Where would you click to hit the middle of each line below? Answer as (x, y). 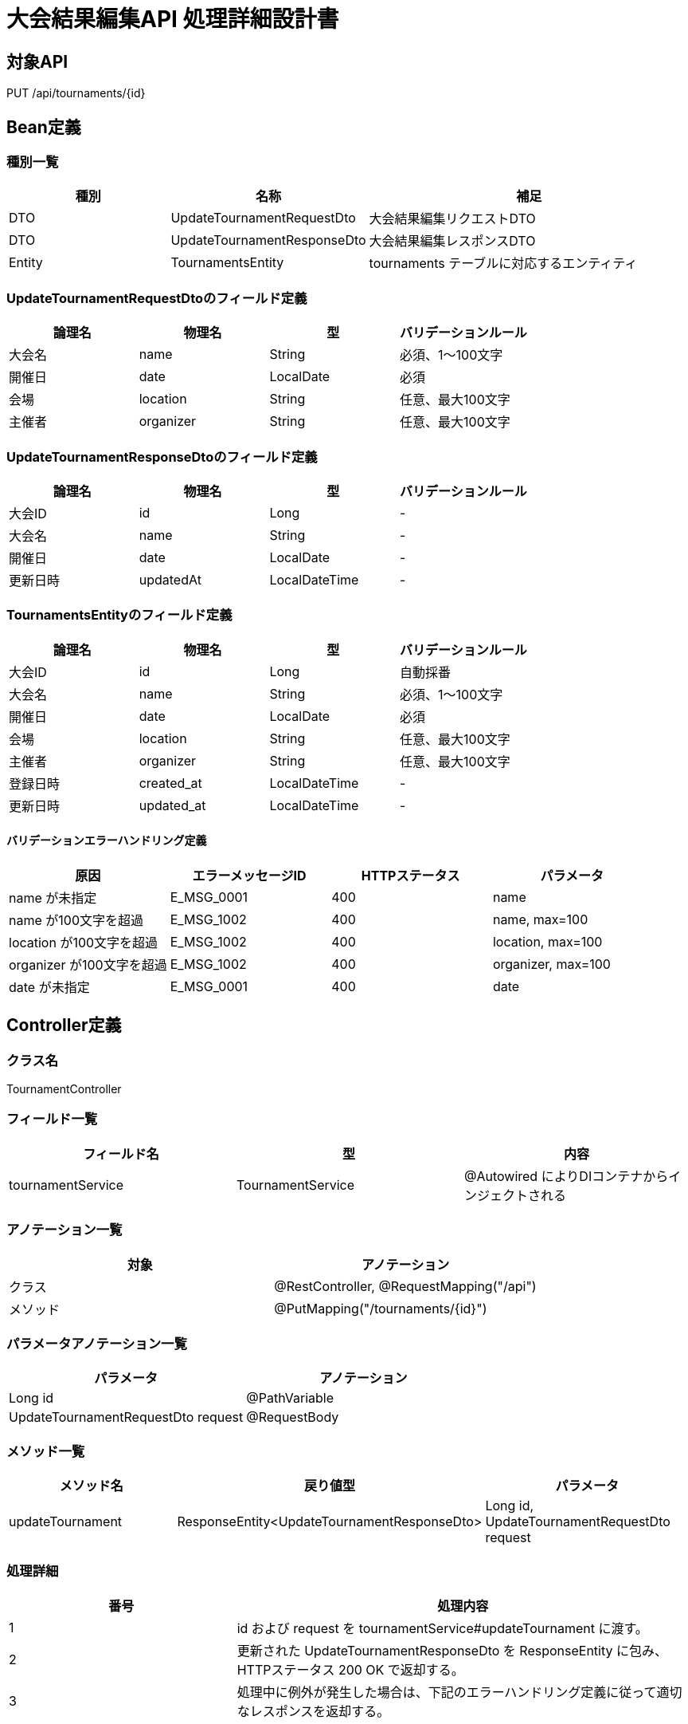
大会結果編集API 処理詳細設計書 (173, 19)
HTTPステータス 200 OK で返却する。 (350, 1669)
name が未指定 (53, 897)
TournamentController (64, 1089)
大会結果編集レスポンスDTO (452, 241)
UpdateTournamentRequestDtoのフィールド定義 (157, 298)
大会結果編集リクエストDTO (452, 219)
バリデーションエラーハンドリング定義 (107, 840)
